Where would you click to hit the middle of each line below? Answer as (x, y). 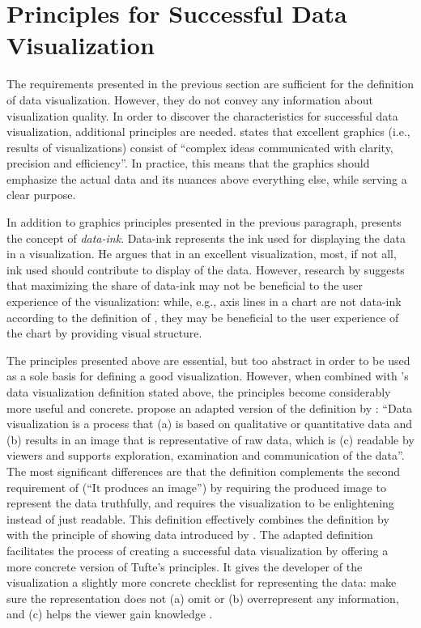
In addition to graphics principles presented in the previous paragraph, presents (204, 222)
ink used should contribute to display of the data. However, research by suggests (206, 269)
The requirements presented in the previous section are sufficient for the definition (210, 84)
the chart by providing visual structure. (104, 333)
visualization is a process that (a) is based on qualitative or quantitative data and (210, 424)
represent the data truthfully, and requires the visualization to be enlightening (200, 503)
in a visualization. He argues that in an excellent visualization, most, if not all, (202, 254)
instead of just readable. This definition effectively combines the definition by (198, 518)
